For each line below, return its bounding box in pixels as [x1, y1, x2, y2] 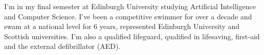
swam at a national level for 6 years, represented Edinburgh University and [4, 21, 240, 32]
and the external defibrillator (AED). [4, 41, 121, 51]
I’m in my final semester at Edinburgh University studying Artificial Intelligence [4, 1, 256, 11]
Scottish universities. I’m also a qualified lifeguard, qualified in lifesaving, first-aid [4, 31, 260, 41]
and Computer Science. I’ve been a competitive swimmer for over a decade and [4, 11, 252, 21]
